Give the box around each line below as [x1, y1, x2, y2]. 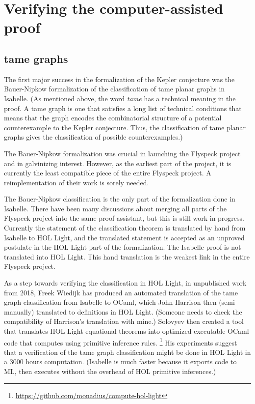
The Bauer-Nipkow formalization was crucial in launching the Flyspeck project [4, 148, 241, 158]
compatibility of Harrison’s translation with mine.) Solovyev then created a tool [4, 316, 244, 326]
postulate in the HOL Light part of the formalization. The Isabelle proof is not [4, 242, 241, 252]
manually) [4, 306, 34, 317]
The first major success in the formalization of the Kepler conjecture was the [4, 74, 235, 84]
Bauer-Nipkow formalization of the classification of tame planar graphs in [4, 84, 225, 94]
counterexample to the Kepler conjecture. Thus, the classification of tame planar [4, 122, 246, 132]
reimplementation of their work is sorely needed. [4, 177, 149, 187]
